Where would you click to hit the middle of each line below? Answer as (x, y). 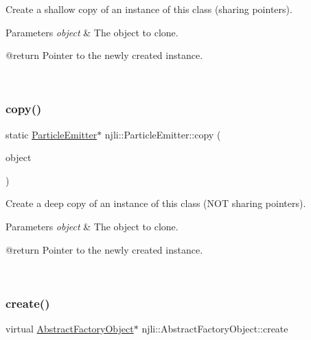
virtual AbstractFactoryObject (70, 328)
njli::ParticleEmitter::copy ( (163, 134)
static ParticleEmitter (51, 134)
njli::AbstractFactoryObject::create (215, 328)
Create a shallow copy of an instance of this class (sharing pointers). (149, 9)
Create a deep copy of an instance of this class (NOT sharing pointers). (156, 203)
